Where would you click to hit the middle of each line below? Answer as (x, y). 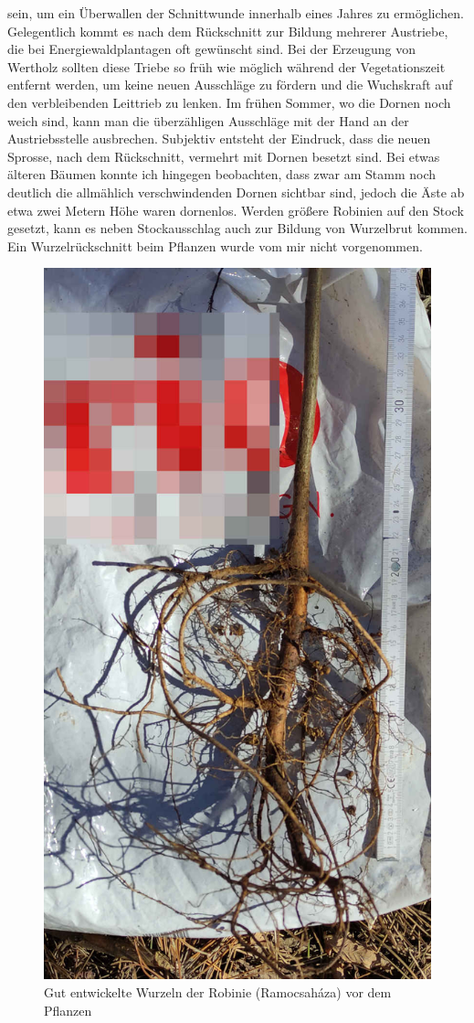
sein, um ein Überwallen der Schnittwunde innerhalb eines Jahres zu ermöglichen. (236, 13)
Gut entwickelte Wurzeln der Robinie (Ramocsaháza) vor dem (218, 991)
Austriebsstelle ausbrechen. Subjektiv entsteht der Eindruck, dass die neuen (219, 139)
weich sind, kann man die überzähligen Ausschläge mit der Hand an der (208, 120)
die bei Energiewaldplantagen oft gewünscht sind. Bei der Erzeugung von (211, 49)
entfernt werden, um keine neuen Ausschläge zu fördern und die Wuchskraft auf (230, 85)
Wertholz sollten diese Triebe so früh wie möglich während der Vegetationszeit (226, 66)
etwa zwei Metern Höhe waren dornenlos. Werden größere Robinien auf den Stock (236, 210)
